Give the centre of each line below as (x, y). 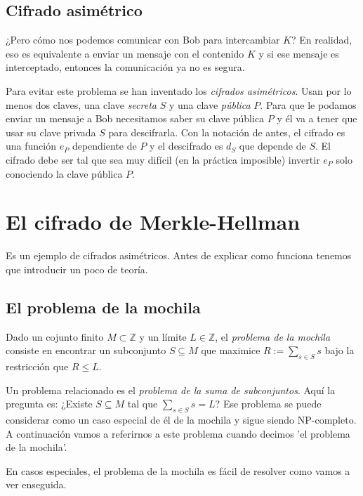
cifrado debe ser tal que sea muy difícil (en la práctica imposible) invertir (163, 159)
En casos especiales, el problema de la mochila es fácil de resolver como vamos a (178, 470)
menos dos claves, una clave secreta (81, 104)
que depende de (272, 146)
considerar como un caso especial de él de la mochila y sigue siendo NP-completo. (181, 420)
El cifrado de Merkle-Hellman (153, 222)
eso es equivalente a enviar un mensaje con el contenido (125, 53)
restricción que (37, 366)
